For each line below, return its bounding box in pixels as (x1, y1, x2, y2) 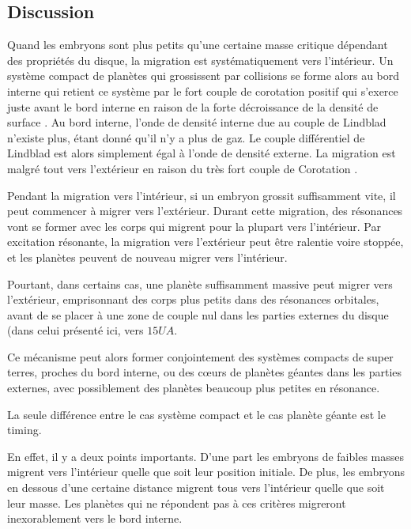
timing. (7, 421, 42, 438)
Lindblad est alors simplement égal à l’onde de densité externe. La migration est (7, 145, 396, 161)
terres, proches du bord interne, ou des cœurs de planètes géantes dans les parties (7, 364, 402, 380)
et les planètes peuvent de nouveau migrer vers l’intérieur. (7, 248, 288, 265)
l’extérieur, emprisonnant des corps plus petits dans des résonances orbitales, (7, 291, 379, 308)
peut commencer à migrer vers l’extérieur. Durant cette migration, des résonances (7, 202, 403, 219)
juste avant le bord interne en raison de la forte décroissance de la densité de (7, 98, 379, 115)
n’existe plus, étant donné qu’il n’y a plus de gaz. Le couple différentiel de (7, 129, 365, 145)
